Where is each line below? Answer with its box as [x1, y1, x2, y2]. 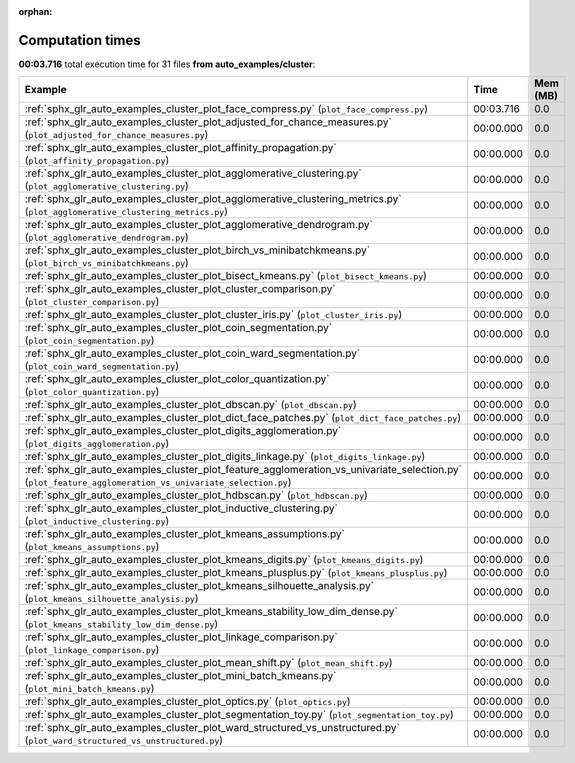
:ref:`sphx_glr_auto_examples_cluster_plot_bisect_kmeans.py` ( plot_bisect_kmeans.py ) [24, 269, 427, 283]
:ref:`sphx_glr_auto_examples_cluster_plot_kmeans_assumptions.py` [24, 527, 345, 541]
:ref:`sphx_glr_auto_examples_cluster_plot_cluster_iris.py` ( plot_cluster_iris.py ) [24, 308, 403, 322]
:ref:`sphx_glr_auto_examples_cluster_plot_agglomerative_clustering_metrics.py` [24, 192, 402, 206]
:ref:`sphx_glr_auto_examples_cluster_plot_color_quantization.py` [24, 372, 330, 386]
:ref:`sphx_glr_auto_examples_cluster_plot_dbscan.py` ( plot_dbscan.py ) [24, 398, 357, 412]
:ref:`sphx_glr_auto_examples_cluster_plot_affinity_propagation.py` [24, 141, 337, 155]
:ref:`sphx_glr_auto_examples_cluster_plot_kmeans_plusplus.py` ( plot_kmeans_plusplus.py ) [24, 566, 448, 580]
